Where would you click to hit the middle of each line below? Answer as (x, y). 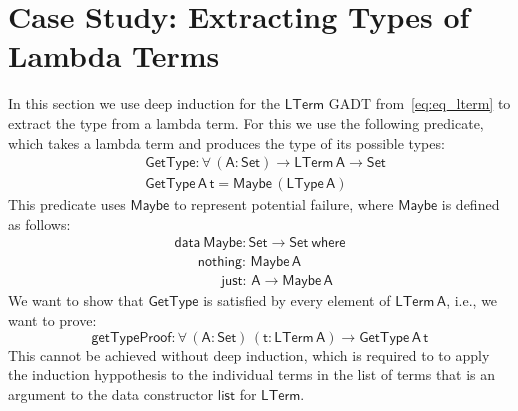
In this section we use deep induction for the (144, 103)
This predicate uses (67, 204)
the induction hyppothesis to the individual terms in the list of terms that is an (252, 374)
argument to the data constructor (111, 393)
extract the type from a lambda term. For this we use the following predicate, (246, 122)
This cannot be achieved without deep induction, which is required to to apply (249, 354)
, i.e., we (472, 300)
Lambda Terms (114, 55)
